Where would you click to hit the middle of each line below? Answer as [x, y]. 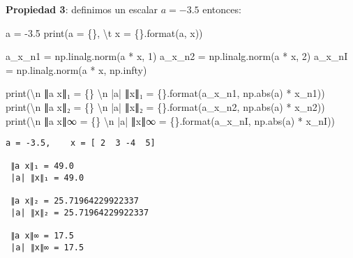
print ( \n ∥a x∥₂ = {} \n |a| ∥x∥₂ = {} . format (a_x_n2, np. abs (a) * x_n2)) [165, 106]
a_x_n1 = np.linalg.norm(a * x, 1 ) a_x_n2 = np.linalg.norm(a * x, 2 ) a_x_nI [177, 56]
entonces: [222, 9]
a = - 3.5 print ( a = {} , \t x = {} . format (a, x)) [104, 32]
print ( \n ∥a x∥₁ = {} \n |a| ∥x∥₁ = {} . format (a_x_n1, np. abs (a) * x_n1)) [165, 93]
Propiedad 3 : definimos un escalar [82, 9]
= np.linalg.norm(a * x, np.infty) [76, 69]
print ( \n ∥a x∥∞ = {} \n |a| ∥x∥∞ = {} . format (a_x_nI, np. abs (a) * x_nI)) [171, 120]
